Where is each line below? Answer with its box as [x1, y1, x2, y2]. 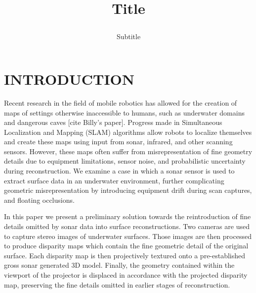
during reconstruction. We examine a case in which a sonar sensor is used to [4, 166, 235, 176]
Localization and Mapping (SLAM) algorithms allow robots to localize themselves [4, 126, 252, 137]
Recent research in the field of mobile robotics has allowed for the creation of [4, 97, 237, 108]
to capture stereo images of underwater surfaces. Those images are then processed [4, 231, 252, 241]
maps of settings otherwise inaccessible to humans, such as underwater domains [4, 107, 245, 117]
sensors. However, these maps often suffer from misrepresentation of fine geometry [4, 146, 253, 156]
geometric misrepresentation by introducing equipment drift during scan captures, [4, 185, 252, 195]
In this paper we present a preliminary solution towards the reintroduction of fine [4, 211, 251, 222]
